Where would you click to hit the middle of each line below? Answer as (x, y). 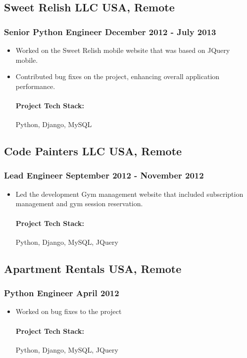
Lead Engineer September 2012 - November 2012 (104, 175)
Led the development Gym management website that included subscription (129, 194)
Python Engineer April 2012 (62, 293)
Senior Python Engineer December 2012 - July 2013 (110, 31)
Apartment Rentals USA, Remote (93, 268)
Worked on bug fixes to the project (69, 311)
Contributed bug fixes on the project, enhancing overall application (118, 76)
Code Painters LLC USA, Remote (93, 151)
